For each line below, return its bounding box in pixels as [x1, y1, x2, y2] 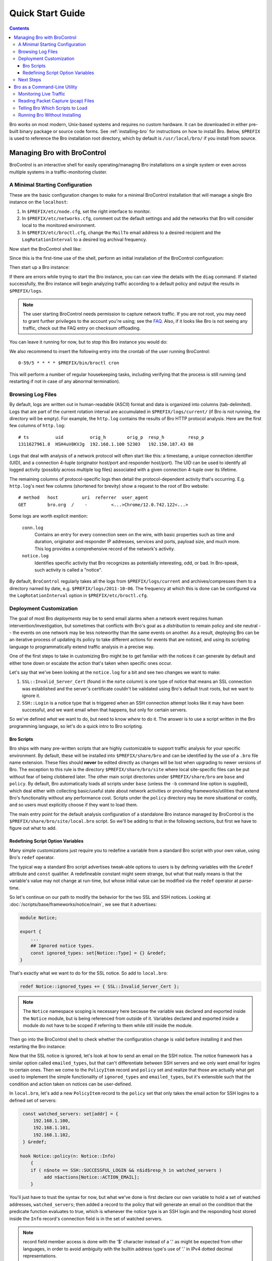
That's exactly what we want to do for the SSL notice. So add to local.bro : [9, 970, 168, 976]
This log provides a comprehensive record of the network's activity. [34, 545, 175, 552]
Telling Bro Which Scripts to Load [18, 105, 88, 111]
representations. [23, 1253, 57, 1259]
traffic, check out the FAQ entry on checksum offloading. [23, 325, 141, 331]
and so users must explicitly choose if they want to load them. [9, 802, 138, 808]
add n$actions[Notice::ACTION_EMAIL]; [43, 1174, 140, 1180]
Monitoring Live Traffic [18, 91, 65, 97]
